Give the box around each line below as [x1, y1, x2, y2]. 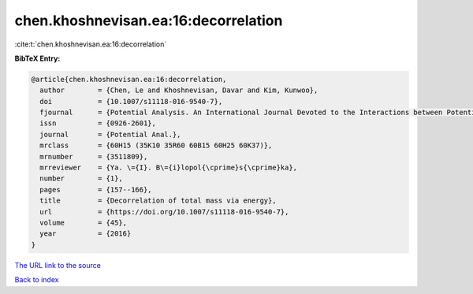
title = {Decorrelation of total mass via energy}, [39, 196, 277, 205]
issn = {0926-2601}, [39, 119, 157, 128]
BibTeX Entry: [14, 54, 61, 63]
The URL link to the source [14, 260, 102, 270]
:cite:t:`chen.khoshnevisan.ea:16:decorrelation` [14, 39, 167, 49]
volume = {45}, [39, 218, 128, 227]
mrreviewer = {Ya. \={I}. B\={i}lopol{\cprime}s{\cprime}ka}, [39, 163, 298, 173]
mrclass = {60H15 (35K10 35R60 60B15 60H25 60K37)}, [39, 141, 273, 150]
